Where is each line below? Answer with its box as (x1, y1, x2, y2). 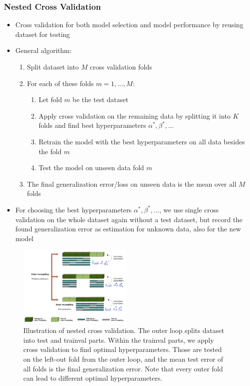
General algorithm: (15, 45, 72, 55)
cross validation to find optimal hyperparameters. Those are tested (23, 344, 222, 354)
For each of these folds (27, 78, 94, 88)
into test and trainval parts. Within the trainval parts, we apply (23, 334, 214, 345)
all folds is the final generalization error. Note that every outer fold (23, 363, 223, 373)
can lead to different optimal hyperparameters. (23, 373, 162, 383)
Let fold (38, 94, 62, 105)
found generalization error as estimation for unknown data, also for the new (15, 224, 241, 234)
